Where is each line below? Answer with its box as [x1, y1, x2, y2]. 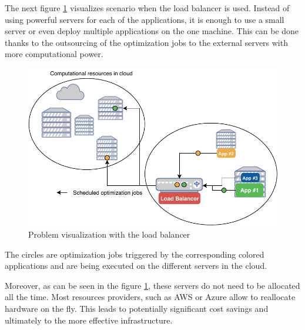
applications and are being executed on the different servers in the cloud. [5, 259, 267, 272]
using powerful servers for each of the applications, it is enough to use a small [5, 13, 284, 25]
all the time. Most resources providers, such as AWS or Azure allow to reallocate [5, 291, 296, 303]
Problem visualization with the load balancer [28, 228, 190, 240]
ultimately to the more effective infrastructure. [5, 314, 173, 326]
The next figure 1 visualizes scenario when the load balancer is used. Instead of [5, 2, 290, 14]
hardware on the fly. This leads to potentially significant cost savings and [5, 302, 269, 314]
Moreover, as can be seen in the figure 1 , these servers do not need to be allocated [5, 279, 300, 291]
